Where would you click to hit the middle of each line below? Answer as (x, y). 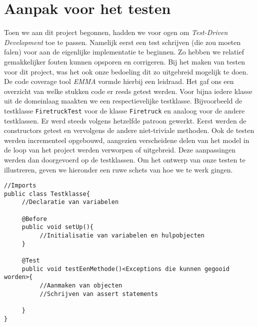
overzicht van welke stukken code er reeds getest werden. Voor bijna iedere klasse (128, 91)
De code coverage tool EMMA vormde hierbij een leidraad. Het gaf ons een (119, 81)
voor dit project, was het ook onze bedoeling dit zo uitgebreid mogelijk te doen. (126, 71)
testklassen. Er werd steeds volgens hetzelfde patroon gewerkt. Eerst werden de (125, 120)
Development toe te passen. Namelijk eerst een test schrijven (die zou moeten (122, 42)
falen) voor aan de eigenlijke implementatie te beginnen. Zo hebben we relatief (124, 52)
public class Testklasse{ (47, 194)
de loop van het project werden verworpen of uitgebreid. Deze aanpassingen (120, 150)
